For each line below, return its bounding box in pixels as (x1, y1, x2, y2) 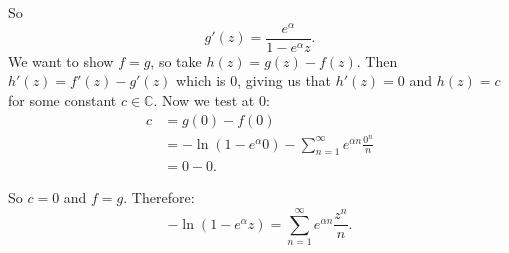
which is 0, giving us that (176, 70, 332, 91)
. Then (356, 50, 398, 71)
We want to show (8, 50, 114, 71)
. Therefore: (123, 187, 195, 208)
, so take (150, 50, 202, 71)
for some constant (8, 89, 117, 110)
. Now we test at (153, 89, 255, 110)
